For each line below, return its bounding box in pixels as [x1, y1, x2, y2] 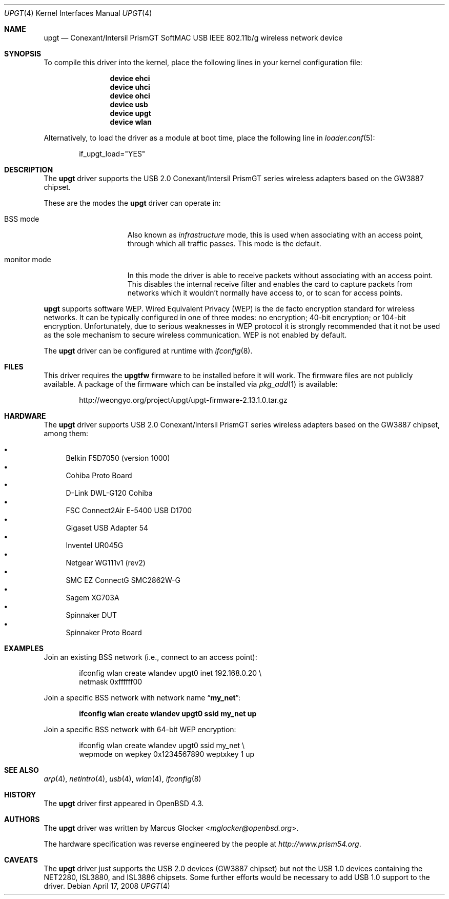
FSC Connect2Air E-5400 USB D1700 [66, 506, 192, 515]
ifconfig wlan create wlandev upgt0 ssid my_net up [79, 709, 257, 718]
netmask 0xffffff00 [79, 677, 142, 686]
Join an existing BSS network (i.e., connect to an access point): [44, 653, 257, 661]
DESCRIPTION [4, 165, 53, 174]
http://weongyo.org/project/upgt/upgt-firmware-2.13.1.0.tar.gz [79, 396, 288, 404]
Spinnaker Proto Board [66, 628, 142, 637]
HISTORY [4, 790, 36, 799]
